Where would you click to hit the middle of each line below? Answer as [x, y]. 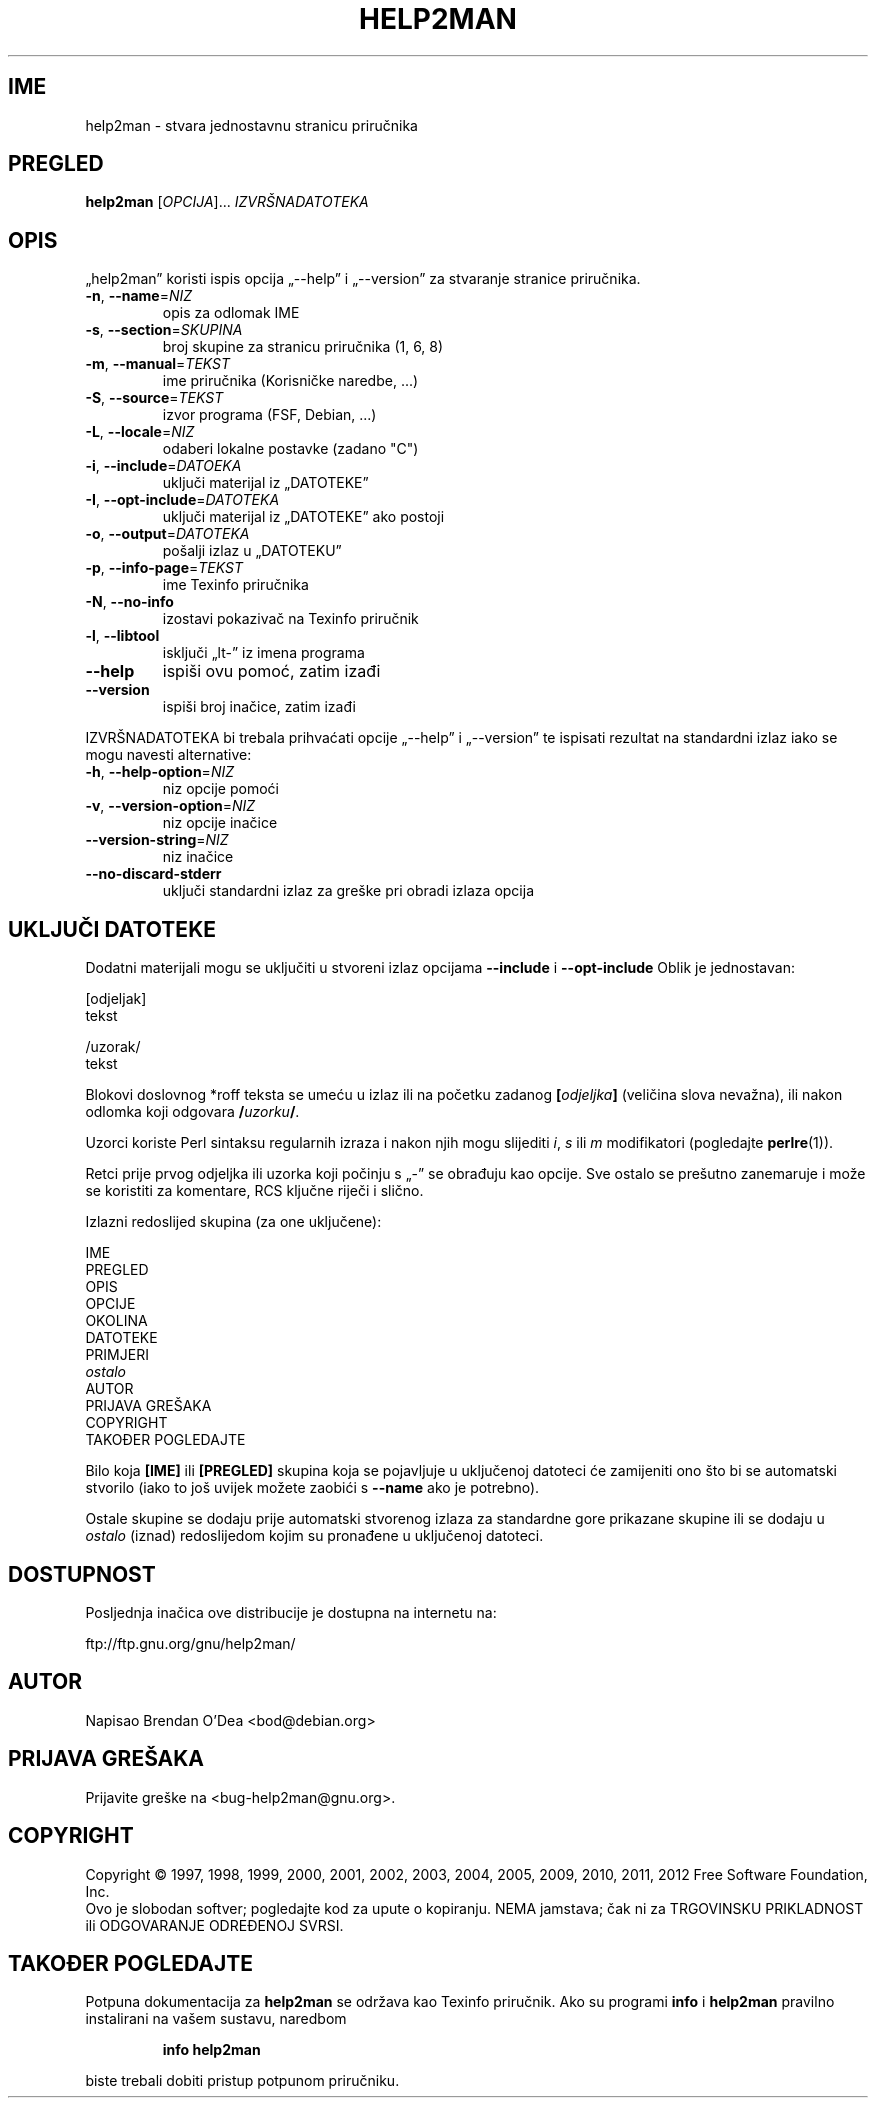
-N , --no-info [129, 602]
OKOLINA [116, 1321]
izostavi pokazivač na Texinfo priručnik [290, 619]
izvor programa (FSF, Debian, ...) [269, 415]
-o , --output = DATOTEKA [167, 534]
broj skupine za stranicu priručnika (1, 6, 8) [303, 347]
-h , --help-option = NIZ [160, 772]
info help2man [211, 2050]
